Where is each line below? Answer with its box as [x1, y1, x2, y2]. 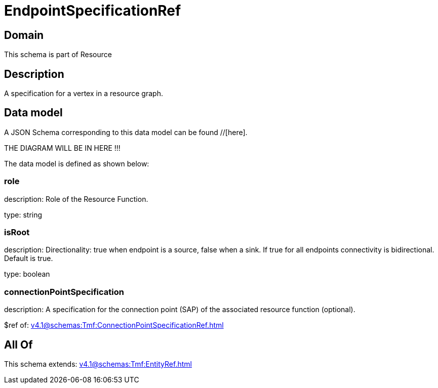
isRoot [4, 227, 30, 237]
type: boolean [4, 270, 50, 279]
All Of [4, 338, 33, 351]
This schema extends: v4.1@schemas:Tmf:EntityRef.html [4, 359, 192, 368]
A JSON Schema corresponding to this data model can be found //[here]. [4, 127, 248, 137]
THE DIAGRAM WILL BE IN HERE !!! [4, 143, 121, 152]
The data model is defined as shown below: [4, 159, 149, 168]
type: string [4, 210, 43, 219]
